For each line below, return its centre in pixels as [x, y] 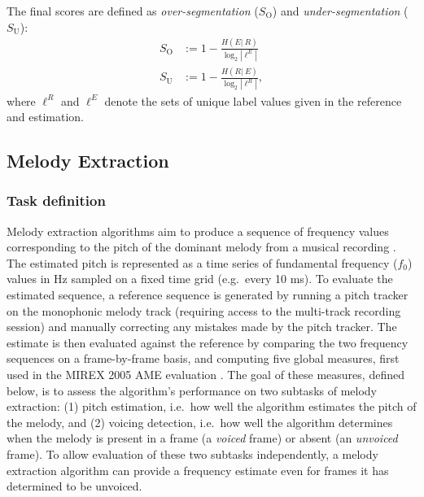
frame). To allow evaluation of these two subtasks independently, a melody [192, 454]
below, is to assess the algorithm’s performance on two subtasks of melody [192, 390]
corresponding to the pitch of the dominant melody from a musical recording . [201, 247]
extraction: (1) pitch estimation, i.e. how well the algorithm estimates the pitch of [212, 406]
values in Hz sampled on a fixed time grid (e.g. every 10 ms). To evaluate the [200, 279]
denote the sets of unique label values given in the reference [253, 100]
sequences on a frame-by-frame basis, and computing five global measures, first [203, 358]
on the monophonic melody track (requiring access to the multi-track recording [204, 310]
